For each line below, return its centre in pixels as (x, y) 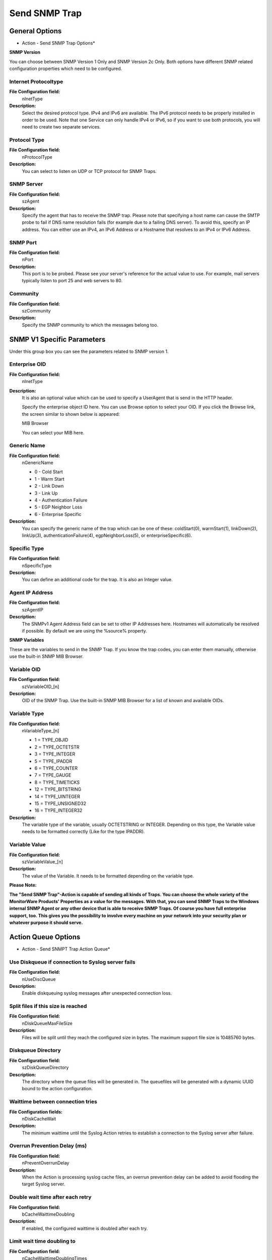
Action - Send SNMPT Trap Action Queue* (66, 949)
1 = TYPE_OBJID (51, 740)
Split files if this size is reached (48, 1006)
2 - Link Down (49, 486)
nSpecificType (37, 565)
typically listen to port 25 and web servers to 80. (72, 281)
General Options (36, 31)
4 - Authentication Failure (61, 500)
